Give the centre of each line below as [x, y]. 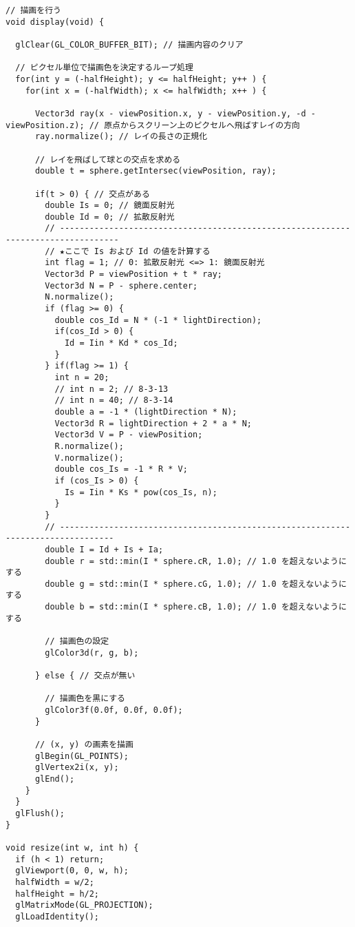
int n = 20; [82, 377]
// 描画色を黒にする [85, 699]
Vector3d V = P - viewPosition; [129, 435]
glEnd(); [55, 779]
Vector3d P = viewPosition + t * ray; [133, 274]
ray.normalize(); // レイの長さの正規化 [121, 137]
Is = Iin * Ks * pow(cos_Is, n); [141, 492]
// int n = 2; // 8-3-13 [111, 389]
